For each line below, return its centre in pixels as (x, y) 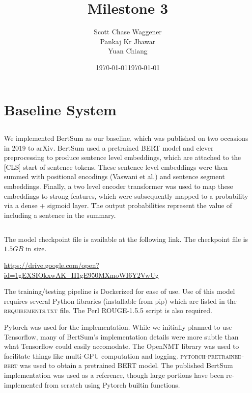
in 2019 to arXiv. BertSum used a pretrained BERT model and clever (109, 147)
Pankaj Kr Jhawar (128, 41)
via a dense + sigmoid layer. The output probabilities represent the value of (118, 205)
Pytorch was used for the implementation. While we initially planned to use (118, 327)
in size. (36, 249)
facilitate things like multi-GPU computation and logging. (91, 355)
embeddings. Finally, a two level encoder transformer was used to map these (119, 186)
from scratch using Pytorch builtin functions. (112, 384)
